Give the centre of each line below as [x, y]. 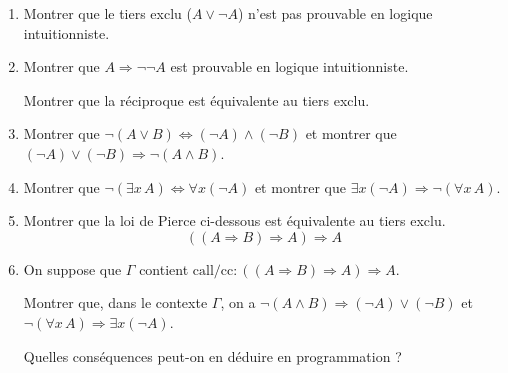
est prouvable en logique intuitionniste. [289, 66]
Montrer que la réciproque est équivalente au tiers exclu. [196, 99]
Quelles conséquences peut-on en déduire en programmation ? [212, 355]
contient [164, 268]
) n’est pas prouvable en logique [335, 13]
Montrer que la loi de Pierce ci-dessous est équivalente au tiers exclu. [234, 220]
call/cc [213, 270]
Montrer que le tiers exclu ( [107, 13]
